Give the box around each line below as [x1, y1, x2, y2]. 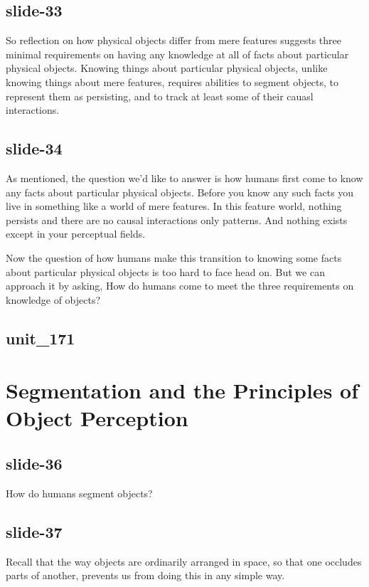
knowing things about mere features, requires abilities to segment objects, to [6, 74, 339, 89]
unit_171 [6, 327, 75, 349]
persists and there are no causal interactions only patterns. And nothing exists [6, 212, 348, 227]
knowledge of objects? [6, 292, 101, 307]
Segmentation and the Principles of [6, 376, 358, 405]
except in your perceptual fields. [6, 226, 146, 241]
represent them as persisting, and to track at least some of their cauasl [6, 88, 314, 103]
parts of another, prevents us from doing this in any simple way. [6, 568, 285, 583]
